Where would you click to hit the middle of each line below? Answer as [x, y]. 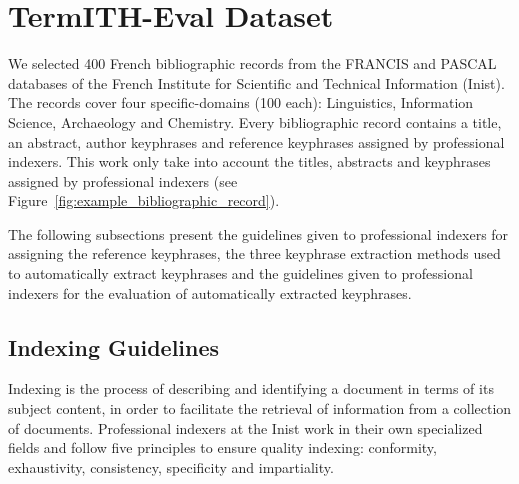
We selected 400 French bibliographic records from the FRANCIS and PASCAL [252, 63]
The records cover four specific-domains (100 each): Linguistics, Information [241, 102]
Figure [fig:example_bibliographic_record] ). [144, 200]
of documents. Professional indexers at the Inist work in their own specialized [245, 427]
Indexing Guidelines [114, 346]
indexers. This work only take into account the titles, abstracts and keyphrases [249, 161]
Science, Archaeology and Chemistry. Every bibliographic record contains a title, [255, 121]
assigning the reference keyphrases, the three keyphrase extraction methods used [254, 253]
